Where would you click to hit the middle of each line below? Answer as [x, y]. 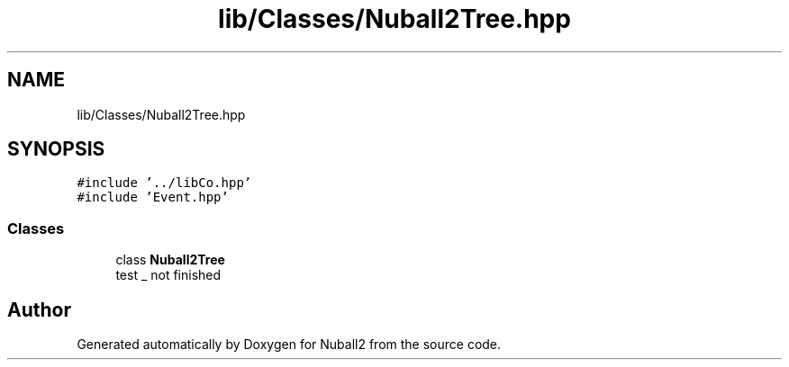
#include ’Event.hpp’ [153, 197]
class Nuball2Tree [170, 260]
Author [39, 309]
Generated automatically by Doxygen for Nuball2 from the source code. [289, 345]
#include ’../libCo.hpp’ [164, 183]
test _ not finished [168, 275]
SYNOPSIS [56, 149]
